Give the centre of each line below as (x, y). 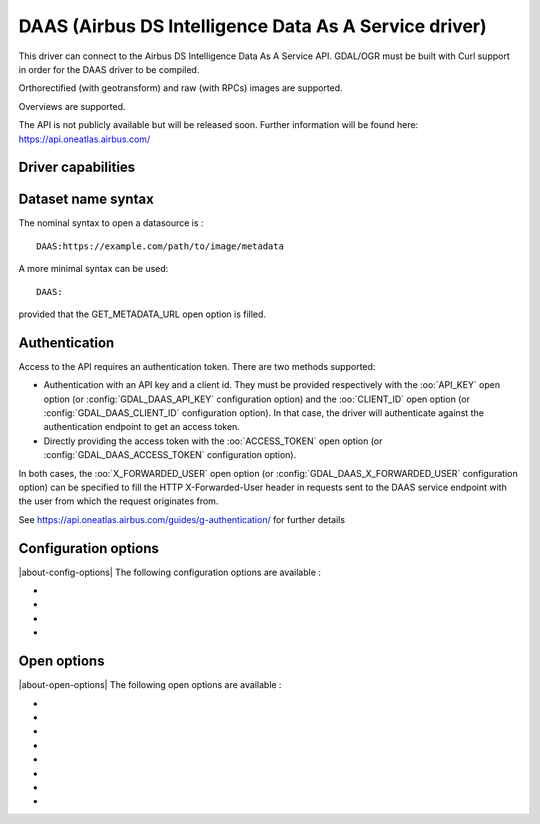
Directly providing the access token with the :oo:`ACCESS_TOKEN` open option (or (213, 441)
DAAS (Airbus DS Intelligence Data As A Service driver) (252, 26)
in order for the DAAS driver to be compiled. (109, 69)
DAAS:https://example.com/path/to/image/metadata (160, 246)
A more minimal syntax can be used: (93, 269)
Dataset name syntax (86, 199)
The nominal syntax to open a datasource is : (111, 223)
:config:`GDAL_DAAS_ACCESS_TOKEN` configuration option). (170, 455)
